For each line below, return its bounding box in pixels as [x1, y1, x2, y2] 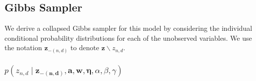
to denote [70, 42, 99, 53]
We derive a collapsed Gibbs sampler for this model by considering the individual [4, 23, 253, 33]
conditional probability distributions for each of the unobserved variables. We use [4, 32, 252, 43]
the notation [4, 42, 42, 53]
